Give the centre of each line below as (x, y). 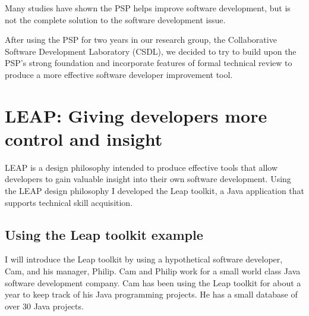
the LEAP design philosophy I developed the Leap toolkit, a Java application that (154, 191)
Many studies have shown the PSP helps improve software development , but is (148, 8)
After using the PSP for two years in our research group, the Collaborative (141, 40)
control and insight (84, 138)
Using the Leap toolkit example (104, 234)
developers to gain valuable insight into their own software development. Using (148, 179)
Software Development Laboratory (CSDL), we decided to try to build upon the (151, 51)
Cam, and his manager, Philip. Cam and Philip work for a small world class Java (153, 271)
